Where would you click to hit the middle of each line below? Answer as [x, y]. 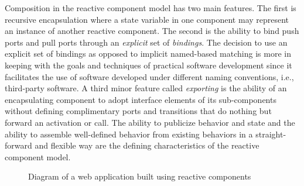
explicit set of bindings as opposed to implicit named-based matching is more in [148, 54]
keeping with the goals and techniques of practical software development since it [148, 65]
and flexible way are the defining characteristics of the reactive [147, 145]
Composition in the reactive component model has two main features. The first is [151, 8]
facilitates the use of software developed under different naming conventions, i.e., [149, 76]
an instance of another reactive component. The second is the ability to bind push [152, 31]
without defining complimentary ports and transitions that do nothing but [138, 111]
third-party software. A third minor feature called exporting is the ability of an [146, 88]
